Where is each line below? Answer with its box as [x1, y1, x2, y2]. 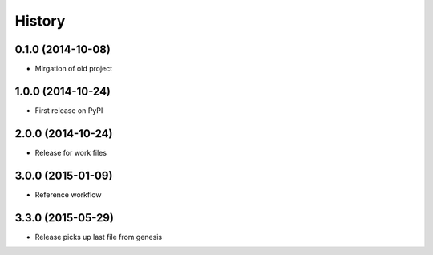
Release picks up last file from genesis [34, 232, 163, 241]
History [14, 12, 66, 30]
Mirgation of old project [34, 64, 113, 74]
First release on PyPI [34, 105, 103, 115]
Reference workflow [34, 189, 102, 200]
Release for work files [34, 148, 107, 157]
